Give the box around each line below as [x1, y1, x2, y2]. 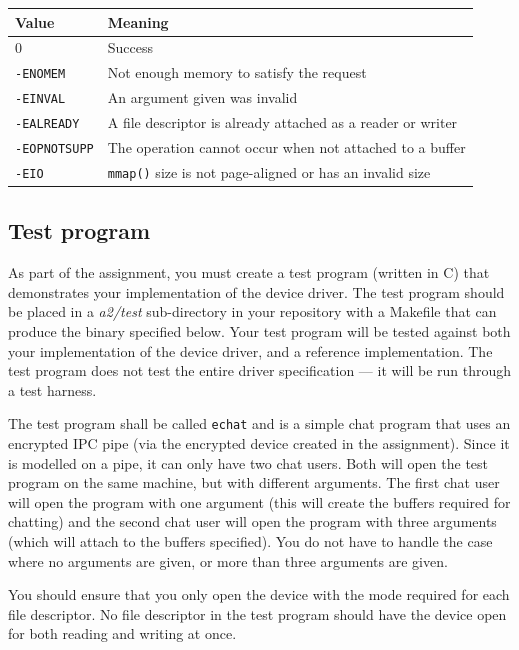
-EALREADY [15, 117, 80, 131]
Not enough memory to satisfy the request [107, 62, 367, 83]
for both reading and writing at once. [8, 623, 237, 644]
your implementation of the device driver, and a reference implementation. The [8, 340, 493, 361]
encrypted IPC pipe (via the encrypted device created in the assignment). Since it [8, 432, 510, 453]
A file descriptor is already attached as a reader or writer [107, 112, 458, 133]
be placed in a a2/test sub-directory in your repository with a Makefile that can [8, 301, 497, 322]
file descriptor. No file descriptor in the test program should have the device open [8, 603, 507, 624]
